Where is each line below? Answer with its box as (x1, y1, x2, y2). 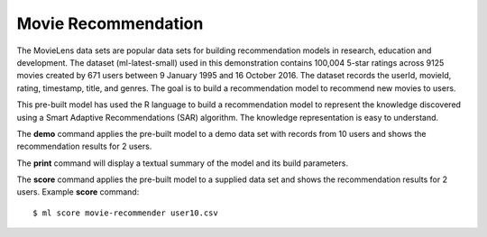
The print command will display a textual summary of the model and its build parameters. (16, 158, 349, 169)
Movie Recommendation (16, 14, 204, 33)
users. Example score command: (16, 187, 140, 197)
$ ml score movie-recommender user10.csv (32, 207, 218, 218)
